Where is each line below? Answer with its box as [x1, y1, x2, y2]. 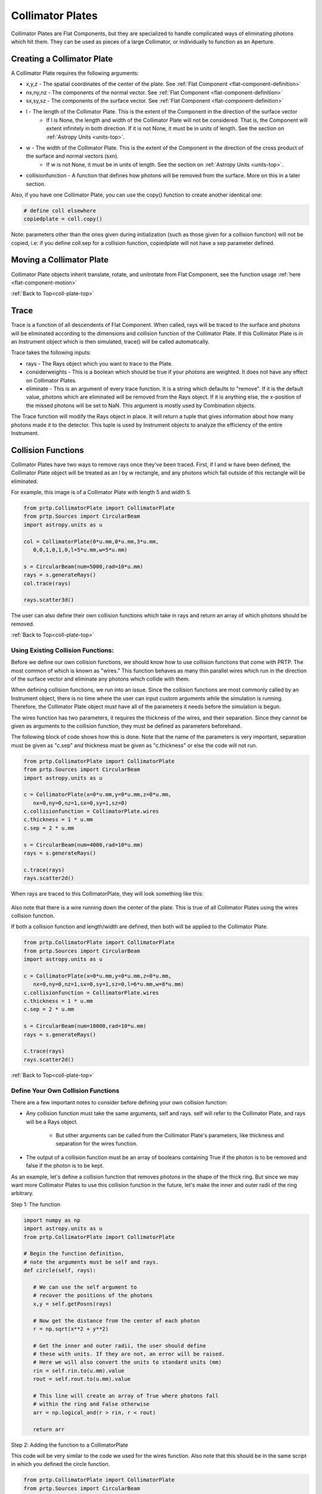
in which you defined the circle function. [11, 1461, 110, 1468]
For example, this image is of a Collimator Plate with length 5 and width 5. [11, 489, 191, 496]
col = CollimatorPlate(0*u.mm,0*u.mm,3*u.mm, [23, 538, 159, 545]
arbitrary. [11, 1190, 34, 1197]
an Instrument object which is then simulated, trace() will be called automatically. [11, 338, 210, 345]
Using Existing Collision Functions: [11, 646, 114, 654]
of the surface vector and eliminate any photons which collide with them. [11, 675, 190, 682]
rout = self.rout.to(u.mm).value [33, 1376, 131, 1383]
